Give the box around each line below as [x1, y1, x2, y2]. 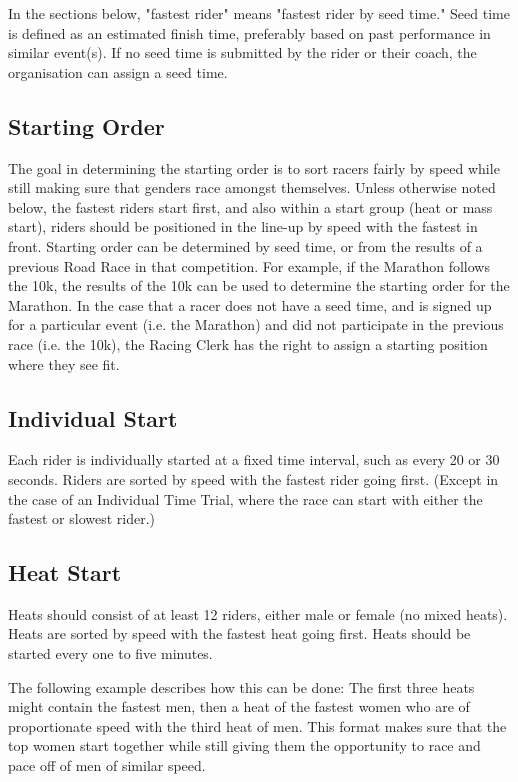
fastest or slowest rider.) [8, 508, 156, 529]
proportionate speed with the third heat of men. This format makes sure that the [8, 715, 507, 736]
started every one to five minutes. [8, 643, 213, 664]
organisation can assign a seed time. [8, 61, 228, 82]
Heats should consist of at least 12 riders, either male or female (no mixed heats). [8, 603, 508, 624]
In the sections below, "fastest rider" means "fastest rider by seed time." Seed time [8, 3, 510, 23]
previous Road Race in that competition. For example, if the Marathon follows [8, 255, 490, 276]
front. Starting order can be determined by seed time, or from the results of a [8, 235, 483, 256]
